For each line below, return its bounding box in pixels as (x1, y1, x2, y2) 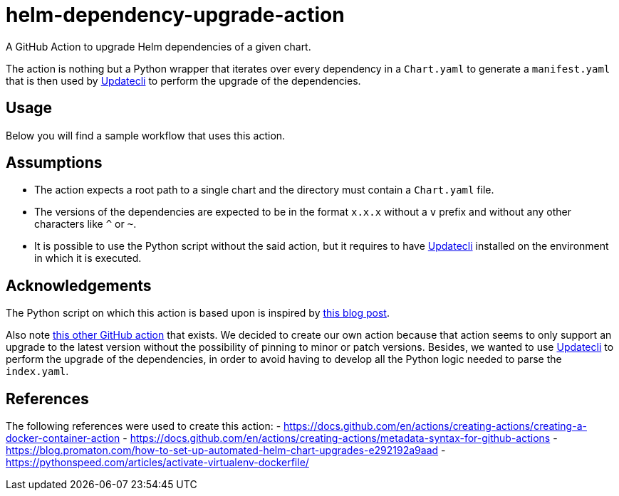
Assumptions (6, 154, 103, 172)
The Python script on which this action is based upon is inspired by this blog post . (6, 307, 390, 320)
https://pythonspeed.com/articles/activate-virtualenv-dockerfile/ (6, 456, 309, 469)
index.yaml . (6, 365, 69, 378)
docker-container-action (6, 432, 120, 445)
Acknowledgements (6, 276, 152, 295)
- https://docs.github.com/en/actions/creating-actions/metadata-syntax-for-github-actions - (123, 432, 558, 445)
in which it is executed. (34, 252, 142, 265)
